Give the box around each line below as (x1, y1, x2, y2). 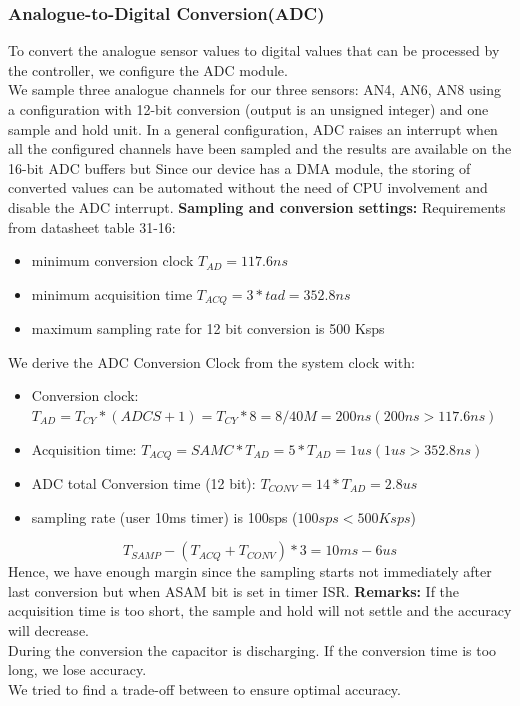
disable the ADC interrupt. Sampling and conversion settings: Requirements (8, 196, 506, 217)
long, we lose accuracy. (8, 659, 147, 680)
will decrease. (8, 620, 89, 640)
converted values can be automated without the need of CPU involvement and (8, 177, 488, 198)
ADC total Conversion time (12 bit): (31, 473, 256, 494)
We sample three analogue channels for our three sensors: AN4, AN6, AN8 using (8, 79, 501, 100)
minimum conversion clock (31, 250, 194, 271)
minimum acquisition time (31, 283, 193, 304)
